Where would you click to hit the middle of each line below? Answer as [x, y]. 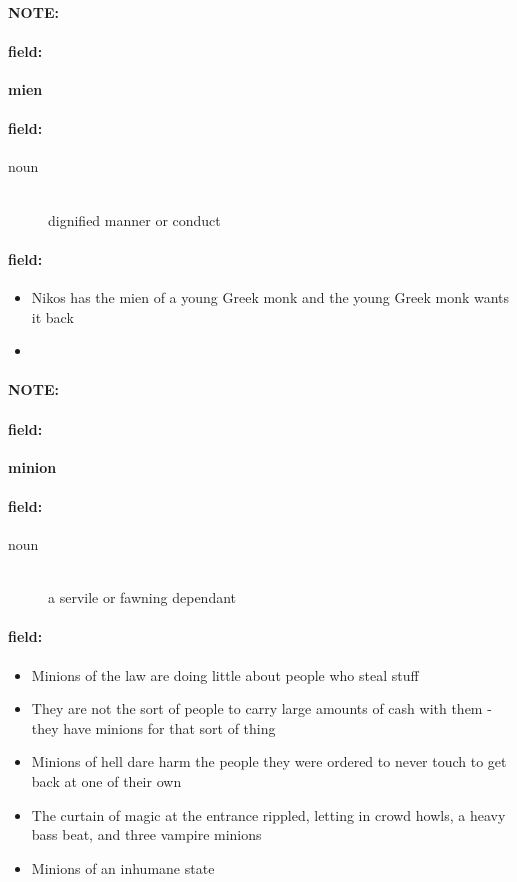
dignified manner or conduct [134, 219]
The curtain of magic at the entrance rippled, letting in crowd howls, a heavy [268, 814]
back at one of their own [106, 781]
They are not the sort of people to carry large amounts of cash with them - [261, 708]
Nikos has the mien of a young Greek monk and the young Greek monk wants [270, 296]
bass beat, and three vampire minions [146, 834]
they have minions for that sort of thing [153, 727]
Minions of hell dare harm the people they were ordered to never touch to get [269, 761]
